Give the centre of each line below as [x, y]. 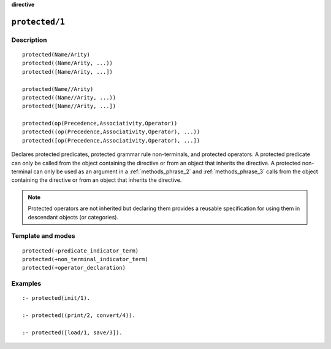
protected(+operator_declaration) [74, 268]
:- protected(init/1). [56, 298]
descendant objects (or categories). [73, 217]
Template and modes [44, 236]
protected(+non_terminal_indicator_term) [85, 259]
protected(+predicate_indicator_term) [81, 251]
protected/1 [38, 22]
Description [29, 40]
